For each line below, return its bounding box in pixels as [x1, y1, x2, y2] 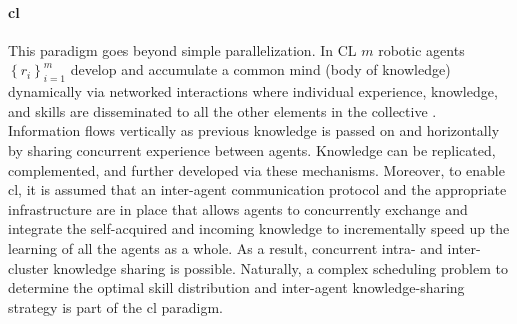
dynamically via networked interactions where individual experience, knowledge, [8, 81, 498, 102]
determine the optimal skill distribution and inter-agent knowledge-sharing [8, 277, 465, 298]
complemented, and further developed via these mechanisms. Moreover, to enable [8, 159, 505, 180]
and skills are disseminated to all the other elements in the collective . [8, 100, 437, 121]
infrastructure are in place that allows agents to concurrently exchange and [8, 198, 468, 219]
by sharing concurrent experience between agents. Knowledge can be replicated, [8, 139, 496, 160]
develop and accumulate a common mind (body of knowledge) [70, 59, 451, 80]
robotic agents [378, 39, 465, 60]
